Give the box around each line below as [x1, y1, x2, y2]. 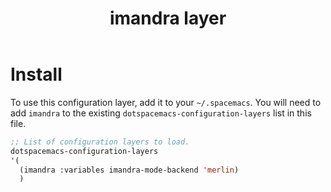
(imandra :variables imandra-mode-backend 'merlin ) [19, 165, 240, 175]
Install [10, 63, 63, 86]
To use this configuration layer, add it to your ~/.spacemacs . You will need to [10, 96, 322, 108]
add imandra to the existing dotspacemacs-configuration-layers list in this [10, 107, 312, 119]
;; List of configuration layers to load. [10, 137, 190, 147]
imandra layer [109, 7, 227, 30]
